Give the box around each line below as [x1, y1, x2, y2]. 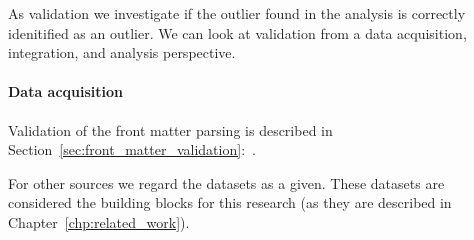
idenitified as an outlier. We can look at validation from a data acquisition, [8, 22, 467, 43]
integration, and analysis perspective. [8, 42, 236, 63]
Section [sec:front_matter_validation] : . [8, 139, 256, 160]
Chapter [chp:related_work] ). [8, 211, 190, 232]
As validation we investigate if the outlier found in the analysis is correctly [8, 3, 466, 23]
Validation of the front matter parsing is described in [8, 119, 333, 140]
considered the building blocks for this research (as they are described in [8, 192, 452, 213]
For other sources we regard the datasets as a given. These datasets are [8, 172, 445, 193]
